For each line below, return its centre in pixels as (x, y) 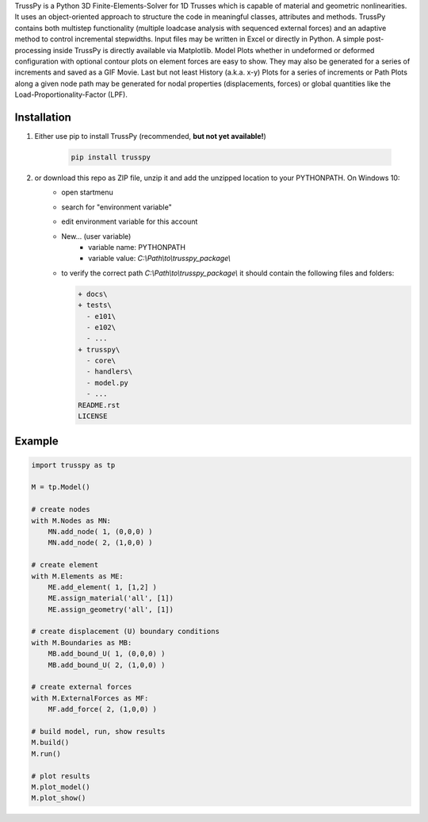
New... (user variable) (96, 236)
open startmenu (88, 192)
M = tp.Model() (61, 487)
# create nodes (61, 509)
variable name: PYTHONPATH (137, 247)
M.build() (50, 743)
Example (36, 442)
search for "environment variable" (117, 207)
